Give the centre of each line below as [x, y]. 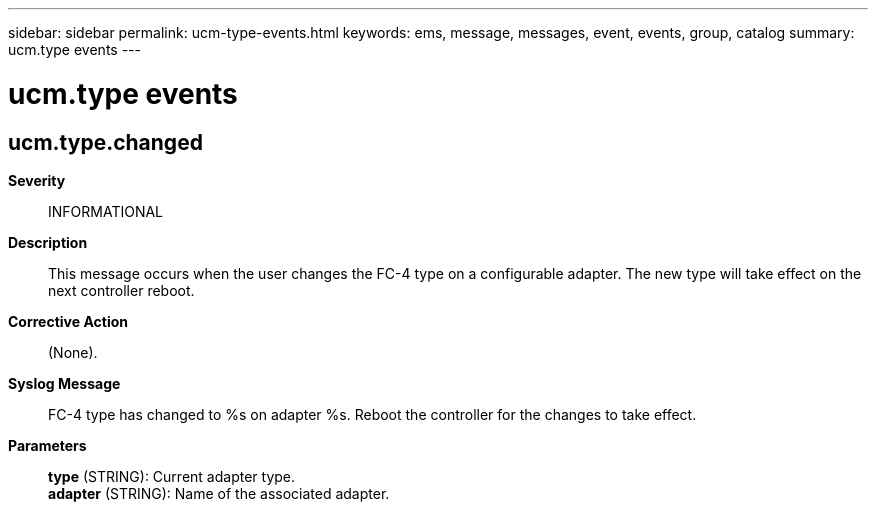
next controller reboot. [121, 290]
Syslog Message [64, 383]
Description [48, 242]
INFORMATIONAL [106, 211]
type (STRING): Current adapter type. [172, 476]
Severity [37, 180]
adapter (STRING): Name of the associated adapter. [219, 493]
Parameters [47, 445]
